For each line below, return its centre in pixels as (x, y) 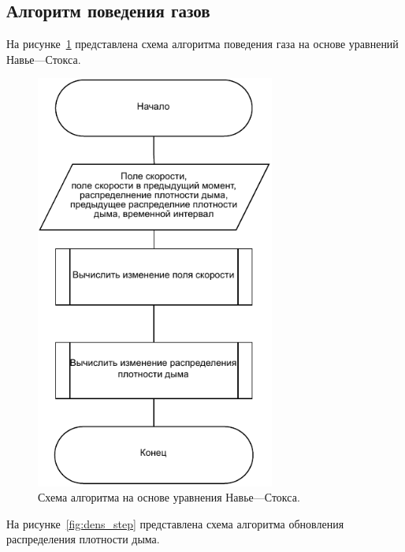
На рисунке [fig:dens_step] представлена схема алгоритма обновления (175, 523)
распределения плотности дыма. (83, 539)
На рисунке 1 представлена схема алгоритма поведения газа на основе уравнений (202, 44)
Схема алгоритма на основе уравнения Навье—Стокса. (169, 497)
